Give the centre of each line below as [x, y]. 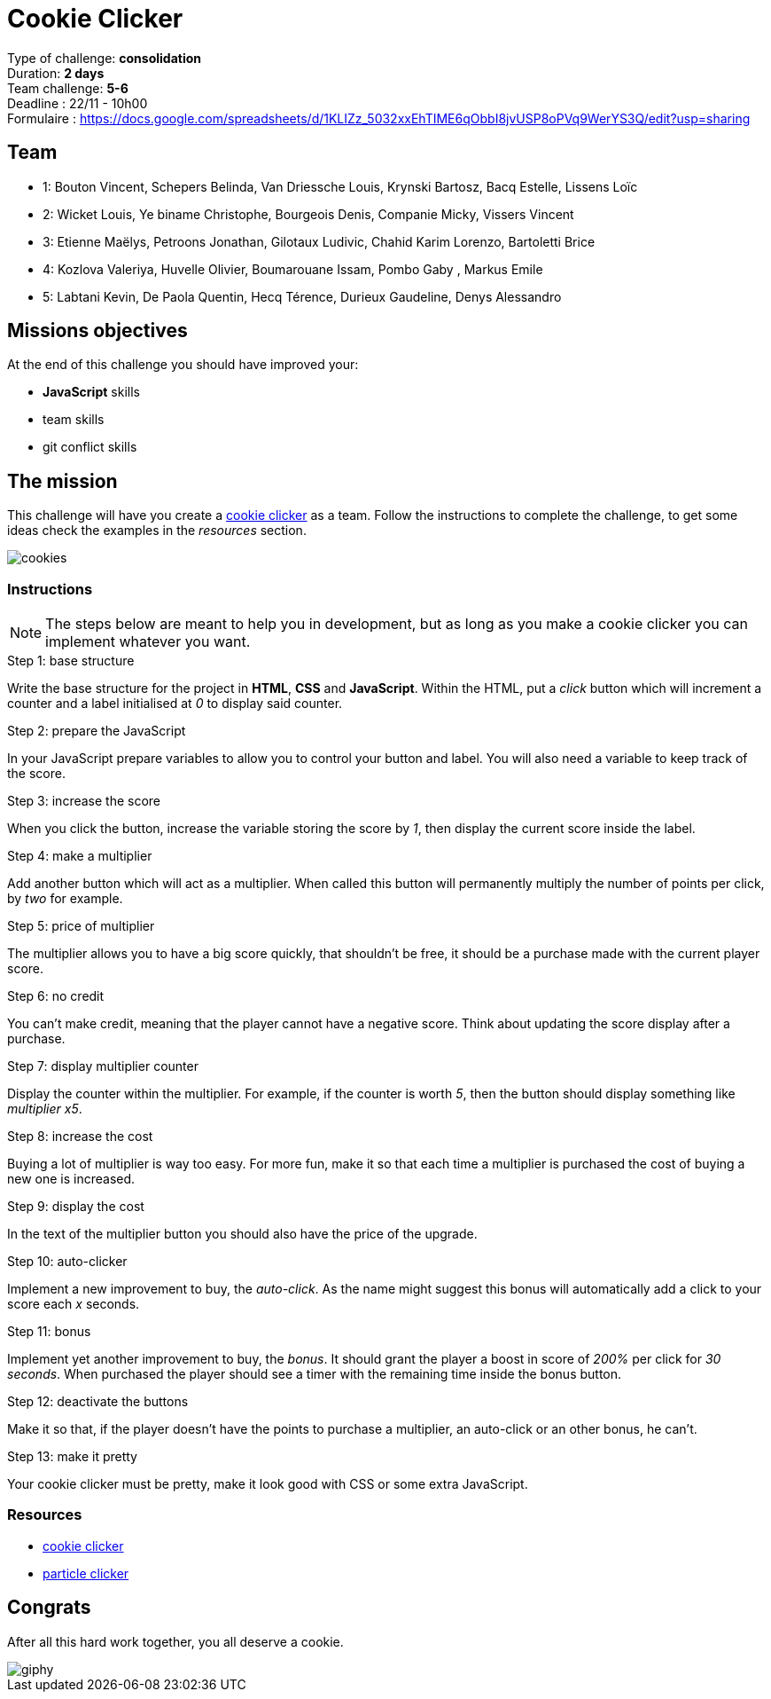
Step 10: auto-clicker [67, 1262]
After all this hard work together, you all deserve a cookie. [175, 1641]
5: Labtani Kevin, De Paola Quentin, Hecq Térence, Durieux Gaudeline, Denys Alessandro [302, 296]
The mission [62, 481]
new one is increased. [71, 1179]
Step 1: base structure [71, 661]
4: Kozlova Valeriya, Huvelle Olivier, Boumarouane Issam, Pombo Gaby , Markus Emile [293, 269]
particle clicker [86, 1573]
